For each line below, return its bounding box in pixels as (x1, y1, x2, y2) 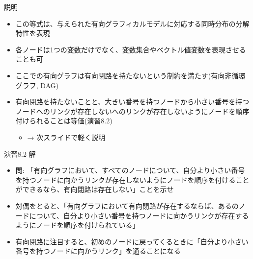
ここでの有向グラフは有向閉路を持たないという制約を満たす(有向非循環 (15, 70, 246, 80)
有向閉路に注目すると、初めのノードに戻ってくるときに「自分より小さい (15, 236, 249, 246)
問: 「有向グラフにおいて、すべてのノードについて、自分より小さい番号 (15, 165, 245, 175)
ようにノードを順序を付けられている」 (15, 220, 140, 230)
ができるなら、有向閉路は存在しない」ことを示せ (15, 184, 174, 194)
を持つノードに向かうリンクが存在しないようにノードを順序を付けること (15, 174, 250, 185)
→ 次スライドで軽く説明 (27, 132, 106, 142)
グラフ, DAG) (15, 80, 59, 90)
